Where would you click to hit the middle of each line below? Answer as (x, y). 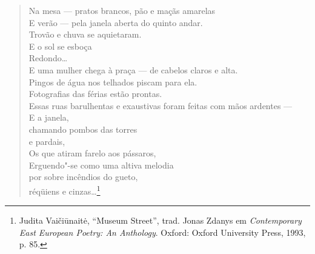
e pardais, (47, 141)
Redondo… (48, 58)
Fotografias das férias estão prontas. (95, 94)
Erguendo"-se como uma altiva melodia (101, 165)
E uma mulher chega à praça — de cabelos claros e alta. (133, 69)
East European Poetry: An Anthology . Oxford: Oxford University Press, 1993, (162, 232)
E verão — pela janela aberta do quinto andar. (116, 22)
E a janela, (49, 117)
